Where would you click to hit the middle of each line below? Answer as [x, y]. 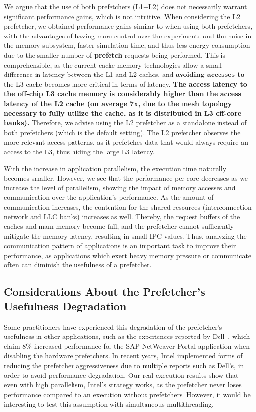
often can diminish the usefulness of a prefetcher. [78, 265]
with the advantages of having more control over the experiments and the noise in [128, 35]
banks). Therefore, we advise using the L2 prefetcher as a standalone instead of [125, 123]
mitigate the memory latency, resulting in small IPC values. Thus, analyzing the [125, 236]
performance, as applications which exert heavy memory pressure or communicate [128, 255]
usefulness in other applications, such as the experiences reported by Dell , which [127, 336]
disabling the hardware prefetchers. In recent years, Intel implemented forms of [123, 356]
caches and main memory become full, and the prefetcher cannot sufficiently [119, 226]
